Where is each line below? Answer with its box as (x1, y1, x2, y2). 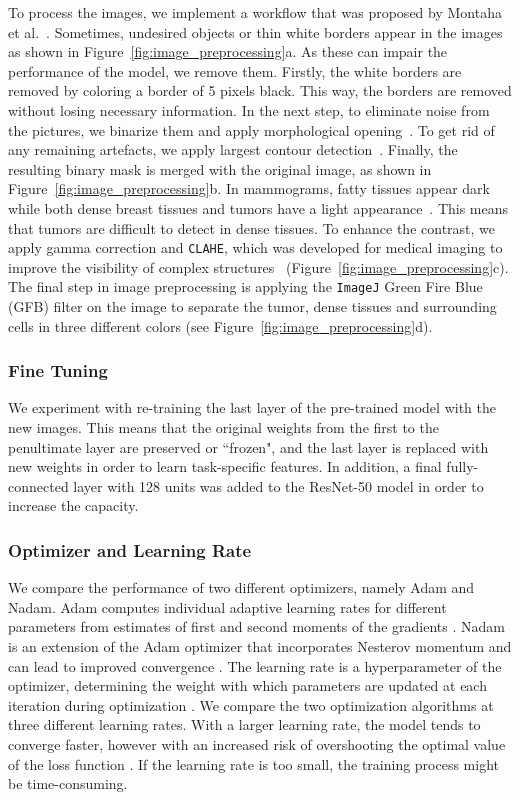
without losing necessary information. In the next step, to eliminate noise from (8, 99, 490, 120)
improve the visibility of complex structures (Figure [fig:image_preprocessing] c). (8, 256, 509, 277)
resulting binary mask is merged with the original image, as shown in (8, 158, 432, 179)
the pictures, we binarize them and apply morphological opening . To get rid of (8, 119, 495, 140)
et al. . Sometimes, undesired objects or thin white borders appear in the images (8, 21, 503, 42)
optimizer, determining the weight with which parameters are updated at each (8, 675, 487, 696)
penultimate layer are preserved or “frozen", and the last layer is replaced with (8, 436, 489, 457)
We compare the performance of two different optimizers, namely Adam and (8, 577, 475, 598)
